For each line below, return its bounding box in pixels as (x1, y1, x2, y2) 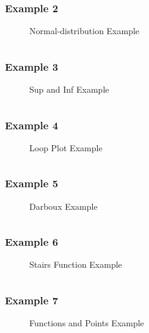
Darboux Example (29, 199, 98, 212)
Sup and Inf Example (29, 83, 109, 96)
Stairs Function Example (29, 258, 122, 271)
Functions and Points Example (29, 317, 144, 329)
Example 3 (5, 59, 59, 74)
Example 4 (5, 117, 59, 132)
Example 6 (5, 234, 59, 249)
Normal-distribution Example (29, 24, 140, 37)
